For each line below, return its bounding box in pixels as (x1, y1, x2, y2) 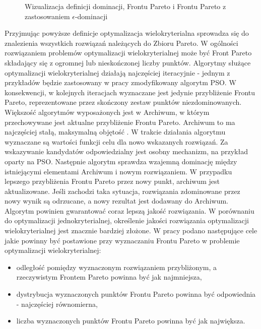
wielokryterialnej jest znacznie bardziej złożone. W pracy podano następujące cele (5, 225, 257, 236)
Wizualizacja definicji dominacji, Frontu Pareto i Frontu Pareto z (25, 1, 226, 11)
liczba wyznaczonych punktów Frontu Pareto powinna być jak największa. (16, 315, 245, 326)
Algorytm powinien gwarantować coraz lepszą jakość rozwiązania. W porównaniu (5, 205, 254, 216)
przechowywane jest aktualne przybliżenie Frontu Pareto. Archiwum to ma (5, 116, 235, 127)
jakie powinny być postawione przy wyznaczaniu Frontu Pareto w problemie (5, 235, 240, 245)
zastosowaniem (25, 11, 70, 21)
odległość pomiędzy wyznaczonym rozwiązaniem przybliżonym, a (16, 261, 217, 272)
